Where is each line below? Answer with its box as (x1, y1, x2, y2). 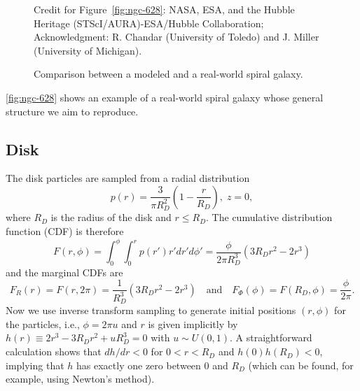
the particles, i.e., (6, 316, 80, 331)
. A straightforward (230, 330, 312, 345)
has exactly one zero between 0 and (76, 357, 228, 372)
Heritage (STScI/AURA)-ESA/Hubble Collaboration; (34, 15, 264, 30)
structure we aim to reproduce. (6, 104, 139, 118)
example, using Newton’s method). (6, 371, 155, 386)
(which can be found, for (248, 357, 354, 372)
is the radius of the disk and (50, 210, 172, 225)
